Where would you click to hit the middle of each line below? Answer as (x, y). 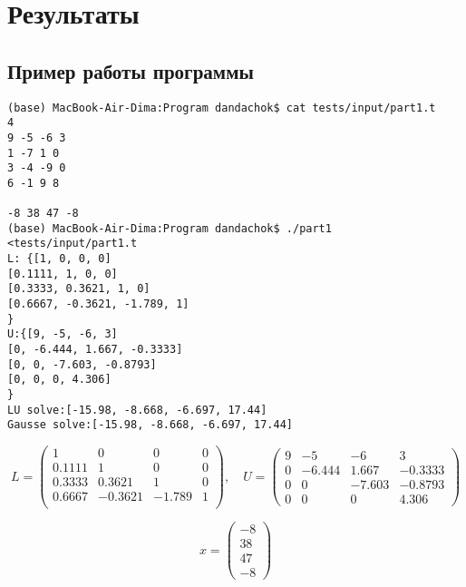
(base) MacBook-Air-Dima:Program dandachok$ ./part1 (170, 228)
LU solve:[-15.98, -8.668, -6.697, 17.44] (137, 410)
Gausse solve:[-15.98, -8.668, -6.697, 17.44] (150, 425)
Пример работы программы (131, 70)
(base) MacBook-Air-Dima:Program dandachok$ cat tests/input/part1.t (222, 108)
